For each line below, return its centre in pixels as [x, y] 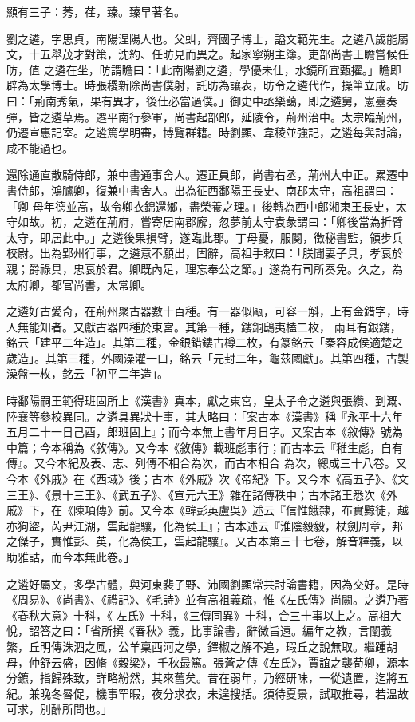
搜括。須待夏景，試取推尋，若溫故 [319, 693]
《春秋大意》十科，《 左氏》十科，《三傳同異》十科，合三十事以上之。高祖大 [204, 615]
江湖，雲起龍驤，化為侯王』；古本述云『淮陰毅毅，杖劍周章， [232, 525]
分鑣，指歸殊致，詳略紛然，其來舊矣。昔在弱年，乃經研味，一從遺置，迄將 [202, 678]
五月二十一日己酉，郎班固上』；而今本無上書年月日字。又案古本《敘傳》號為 [205, 432]
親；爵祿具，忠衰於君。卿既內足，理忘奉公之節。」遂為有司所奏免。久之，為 [205, 268]
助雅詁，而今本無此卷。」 [71, 557]
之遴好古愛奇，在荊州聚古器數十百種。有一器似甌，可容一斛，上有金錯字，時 [207, 311]
